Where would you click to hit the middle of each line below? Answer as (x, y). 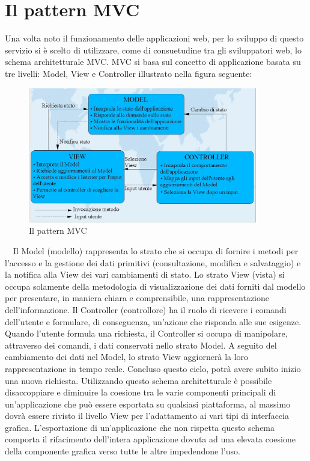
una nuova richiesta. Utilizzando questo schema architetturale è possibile (138, 380)
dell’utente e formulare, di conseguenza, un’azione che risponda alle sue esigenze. (153, 321)
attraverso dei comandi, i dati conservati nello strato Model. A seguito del (141, 345)
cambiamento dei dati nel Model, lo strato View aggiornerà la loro (127, 357)
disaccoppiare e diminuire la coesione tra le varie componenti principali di (141, 392)
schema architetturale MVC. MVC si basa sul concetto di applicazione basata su (153, 62)
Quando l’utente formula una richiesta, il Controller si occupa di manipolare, (146, 333)
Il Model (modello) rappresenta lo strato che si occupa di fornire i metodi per (156, 250)
